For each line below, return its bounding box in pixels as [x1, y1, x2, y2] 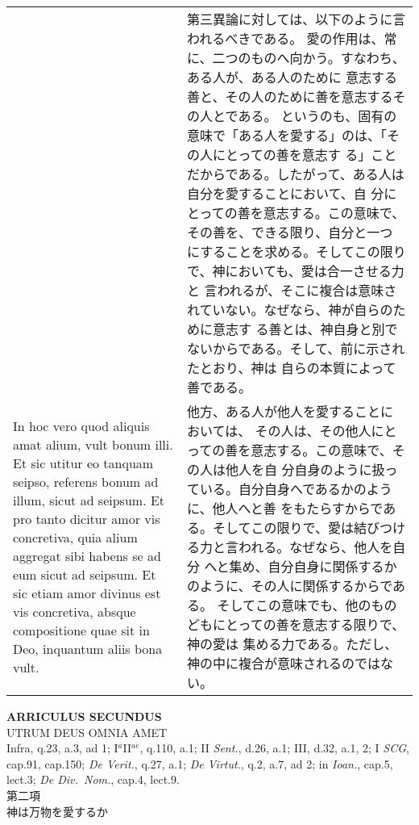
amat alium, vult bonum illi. [13, 435, 173, 454]
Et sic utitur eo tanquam [13, 454, 154, 472]
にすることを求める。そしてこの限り [187, 242, 406, 261]
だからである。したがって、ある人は [187, 165, 404, 183]
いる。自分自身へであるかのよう [200, 480, 392, 498]
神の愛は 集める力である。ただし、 [187, 634, 398, 653]
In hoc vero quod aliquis [13, 417, 150, 435]
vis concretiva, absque [13, 602, 136, 621]
